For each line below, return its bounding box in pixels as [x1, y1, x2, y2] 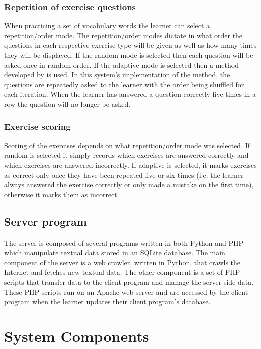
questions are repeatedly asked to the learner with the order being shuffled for [4, 79, 244, 89]
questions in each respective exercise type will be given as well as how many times [4, 40, 257, 50]
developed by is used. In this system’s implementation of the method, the [4, 69, 230, 80]
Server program [4, 213, 87, 229]
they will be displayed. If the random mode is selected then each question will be [4, 50, 253, 60]
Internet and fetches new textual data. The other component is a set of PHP [4, 267, 240, 277]
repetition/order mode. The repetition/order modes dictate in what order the [4, 30, 243, 40]
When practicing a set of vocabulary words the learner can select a [4, 20, 210, 31]
